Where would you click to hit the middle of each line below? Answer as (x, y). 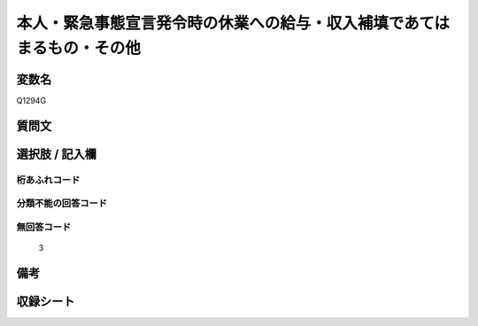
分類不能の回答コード (62, 204)
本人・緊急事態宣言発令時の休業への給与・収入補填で (210, 23)
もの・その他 (94, 48)
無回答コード (44, 227)
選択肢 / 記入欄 (57, 154)
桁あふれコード (48, 180)
